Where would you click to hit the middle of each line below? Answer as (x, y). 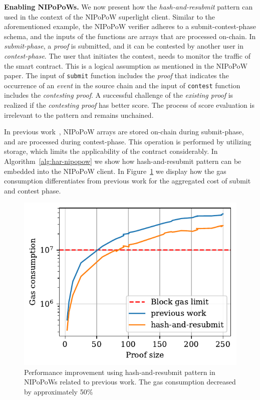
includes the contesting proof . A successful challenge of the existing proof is (119, 95)
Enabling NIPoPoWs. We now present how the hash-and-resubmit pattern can (128, 7)
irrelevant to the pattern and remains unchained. (79, 115)
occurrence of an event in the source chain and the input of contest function (122, 85)
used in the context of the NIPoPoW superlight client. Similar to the (110, 16)
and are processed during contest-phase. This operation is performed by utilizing (128, 141)
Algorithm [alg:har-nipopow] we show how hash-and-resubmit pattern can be (123, 161)
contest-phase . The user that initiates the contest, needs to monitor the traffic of (127, 55)
